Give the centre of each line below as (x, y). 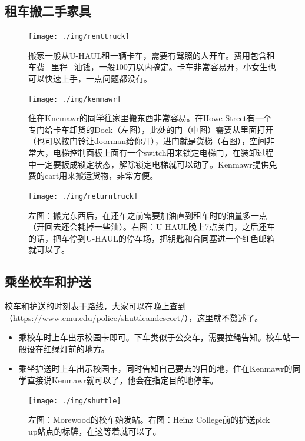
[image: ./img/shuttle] (75, 401)
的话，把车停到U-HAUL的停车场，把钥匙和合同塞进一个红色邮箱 (152, 238)
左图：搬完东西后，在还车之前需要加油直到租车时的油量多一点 (148, 215)
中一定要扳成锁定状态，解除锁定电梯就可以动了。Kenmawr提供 (149, 164)
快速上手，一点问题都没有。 (98, 78)
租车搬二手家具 (48, 11)
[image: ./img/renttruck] (79, 37)
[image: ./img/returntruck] (83, 196)
